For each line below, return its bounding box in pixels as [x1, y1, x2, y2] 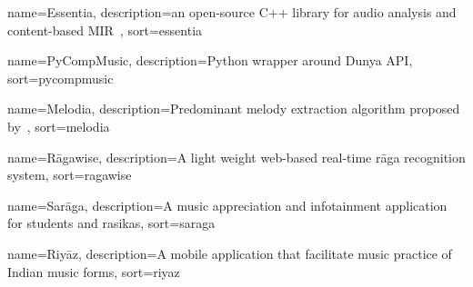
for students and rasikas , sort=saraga [7, 213, 216, 233]
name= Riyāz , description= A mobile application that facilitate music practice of [7, 243, 452, 262]
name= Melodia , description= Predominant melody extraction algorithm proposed [7, 99, 460, 118]
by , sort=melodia [7, 116, 110, 135]
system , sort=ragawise [7, 165, 132, 184]
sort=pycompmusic [7, 68, 114, 87]
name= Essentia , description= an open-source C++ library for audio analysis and [7, 3, 457, 21]
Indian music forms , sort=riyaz [7, 262, 180, 281]
